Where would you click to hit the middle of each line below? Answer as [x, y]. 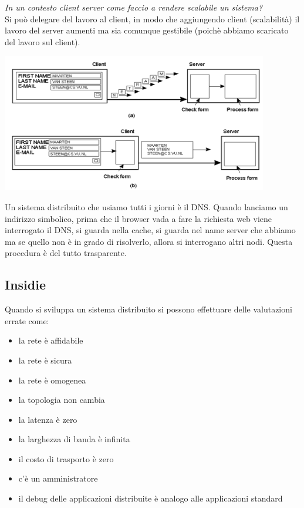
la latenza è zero [48, 419]
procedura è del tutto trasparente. [66, 253]
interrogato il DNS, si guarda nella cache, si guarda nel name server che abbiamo [150, 230]
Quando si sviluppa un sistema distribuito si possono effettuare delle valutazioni [148, 309]
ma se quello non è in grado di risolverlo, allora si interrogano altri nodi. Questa [149, 241]
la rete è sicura [45, 360]
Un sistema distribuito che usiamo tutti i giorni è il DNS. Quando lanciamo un [146, 206]
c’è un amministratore [58, 478]
